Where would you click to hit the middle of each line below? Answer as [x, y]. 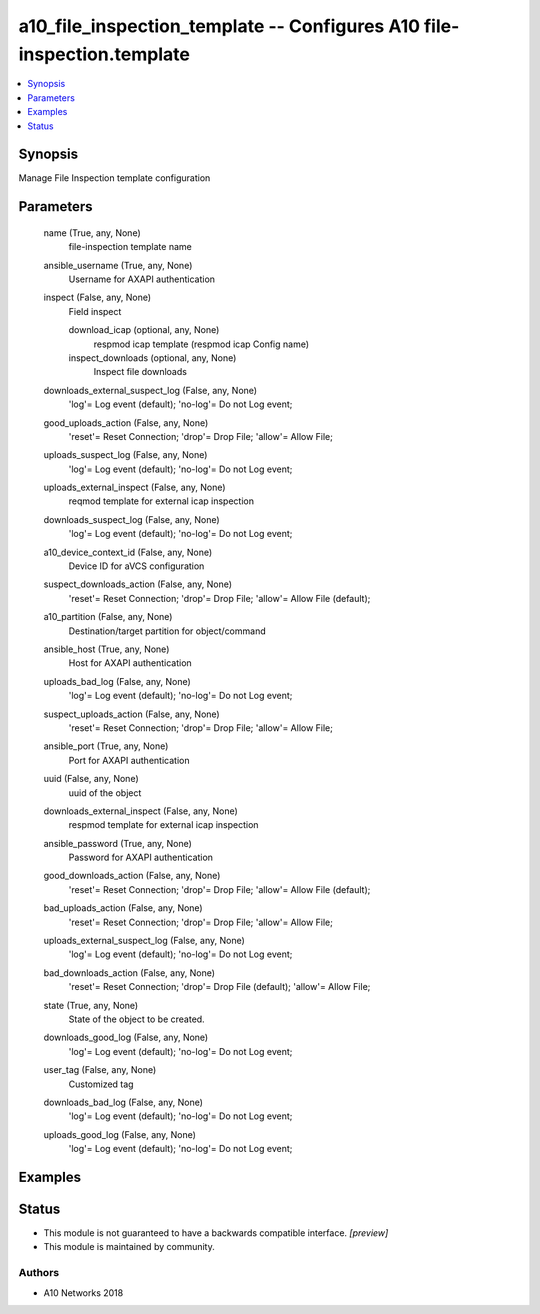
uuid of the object [105, 792]
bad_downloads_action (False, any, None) [129, 972]
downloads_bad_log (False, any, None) [123, 1102]
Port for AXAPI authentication [129, 760]
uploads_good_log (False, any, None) [120, 1134]
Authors [39, 1273]
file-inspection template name [130, 247]
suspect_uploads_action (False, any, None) [131, 714]
